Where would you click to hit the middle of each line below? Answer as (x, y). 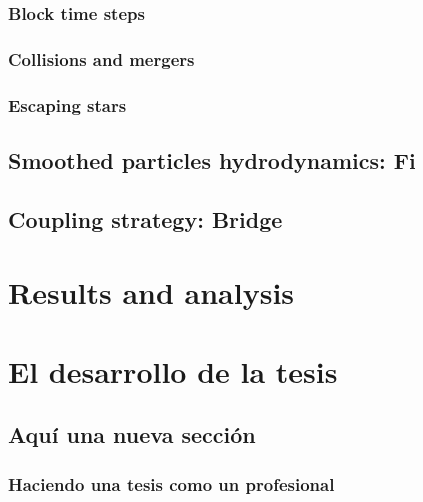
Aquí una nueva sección (132, 434)
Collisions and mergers (101, 58)
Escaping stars (67, 104)
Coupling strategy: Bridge (145, 218)
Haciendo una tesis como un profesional (171, 483)
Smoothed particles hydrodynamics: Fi (212, 159)
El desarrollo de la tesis (173, 370)
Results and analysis (151, 292)
